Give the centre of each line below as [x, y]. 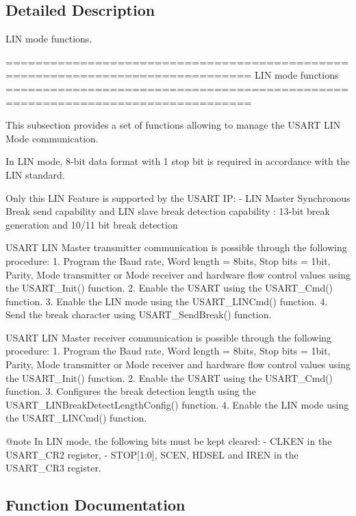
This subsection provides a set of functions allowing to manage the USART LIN [173, 125]
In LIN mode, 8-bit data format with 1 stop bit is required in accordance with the [178, 161]
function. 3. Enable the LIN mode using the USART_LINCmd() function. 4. [167, 301]
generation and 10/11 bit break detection [92, 224]
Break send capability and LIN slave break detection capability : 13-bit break [168, 211]
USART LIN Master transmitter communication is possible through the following [176, 247]
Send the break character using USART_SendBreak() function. [139, 314]
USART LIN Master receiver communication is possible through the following [169, 337]
